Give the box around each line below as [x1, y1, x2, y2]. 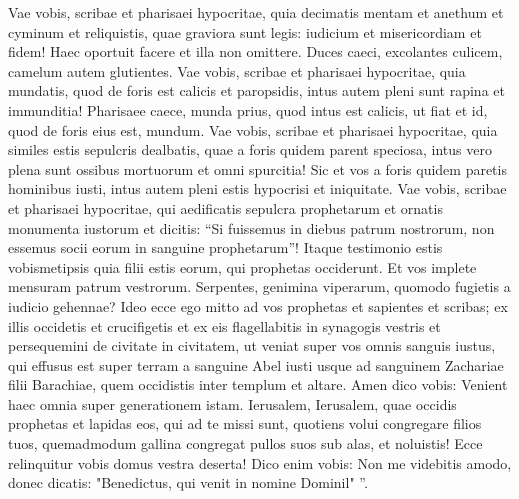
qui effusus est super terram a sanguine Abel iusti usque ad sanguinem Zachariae [8, 354, 504, 375]
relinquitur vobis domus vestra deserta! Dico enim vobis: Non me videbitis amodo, [8, 452, 512, 473]
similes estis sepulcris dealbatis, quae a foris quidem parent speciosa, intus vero [8, 139, 492, 160]
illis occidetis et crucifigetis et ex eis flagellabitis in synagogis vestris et [8, 315, 441, 336]
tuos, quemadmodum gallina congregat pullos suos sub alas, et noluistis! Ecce [8, 433, 483, 454]
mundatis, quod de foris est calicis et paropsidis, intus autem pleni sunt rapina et [8, 80, 505, 101]
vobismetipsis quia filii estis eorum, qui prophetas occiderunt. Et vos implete [8, 256, 477, 277]
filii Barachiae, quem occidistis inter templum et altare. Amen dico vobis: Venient [8, 374, 508, 395]
